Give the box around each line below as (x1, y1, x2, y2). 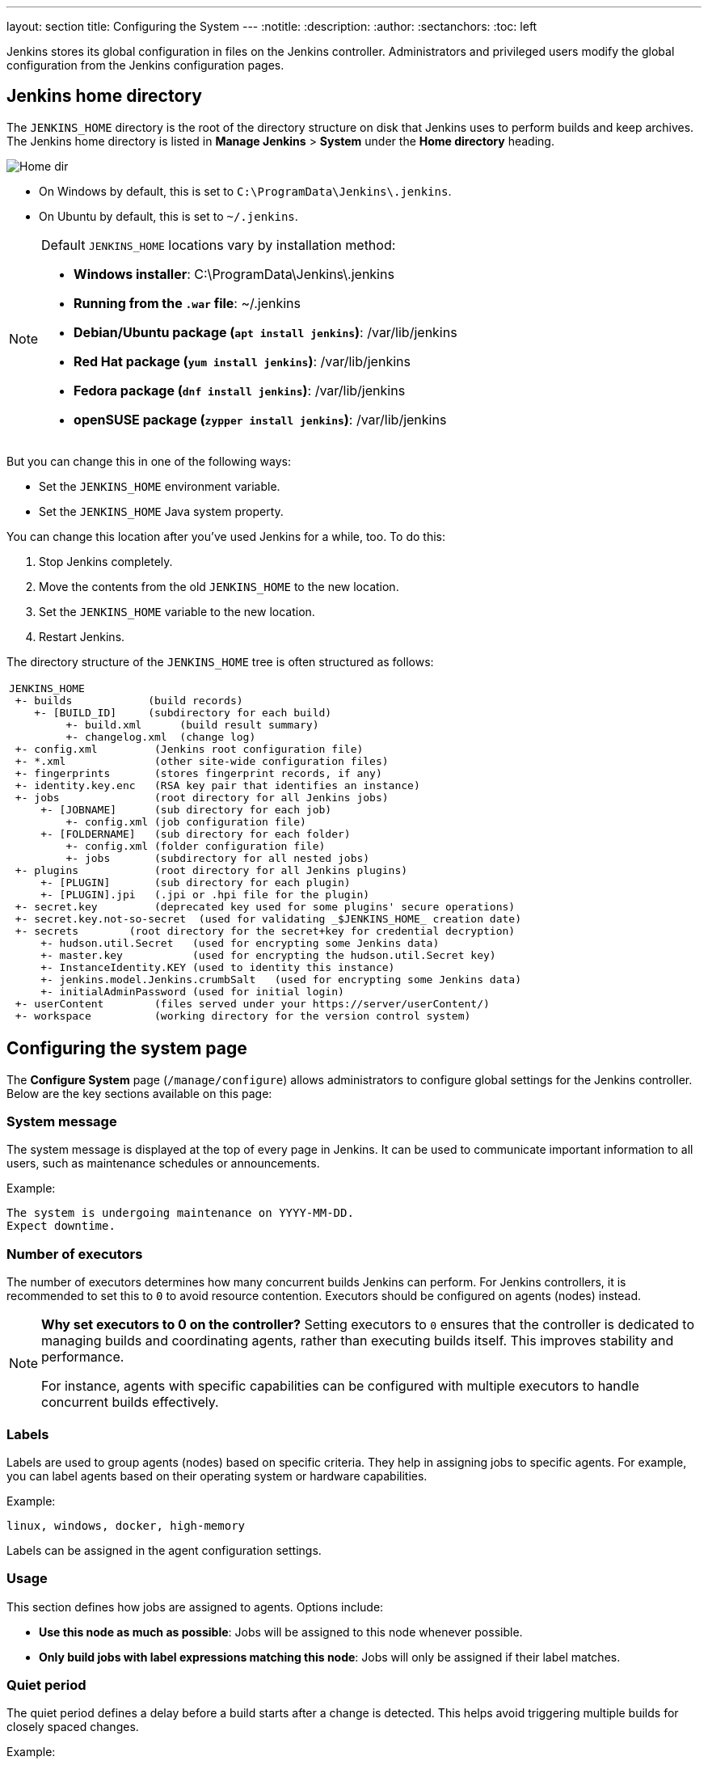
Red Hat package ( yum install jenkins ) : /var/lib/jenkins (74, 353, 411, 369)
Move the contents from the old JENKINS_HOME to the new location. (39, 579, 399, 593)
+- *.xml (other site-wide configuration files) (15, 754, 389, 767)
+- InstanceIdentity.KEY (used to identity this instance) (40, 961, 395, 973)
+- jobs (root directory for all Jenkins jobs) (15, 791, 389, 804)
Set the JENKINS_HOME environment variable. (39, 479, 280, 493)
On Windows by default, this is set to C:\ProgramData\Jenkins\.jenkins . (39, 184, 452, 198)
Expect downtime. (6, 1219, 116, 1233)
